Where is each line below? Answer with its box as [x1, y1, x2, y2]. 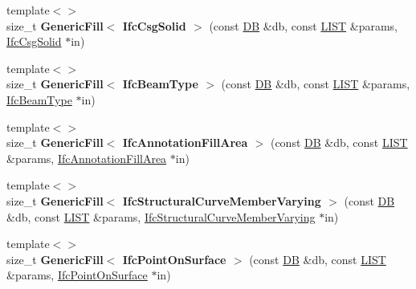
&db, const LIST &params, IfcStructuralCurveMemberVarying [6, 208, 316, 225]
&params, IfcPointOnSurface [6, 267, 148, 283]
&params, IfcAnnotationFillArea [6, 149, 167, 166]
